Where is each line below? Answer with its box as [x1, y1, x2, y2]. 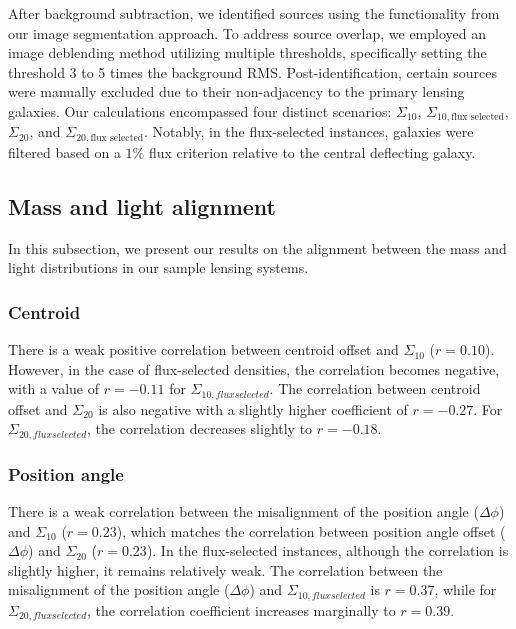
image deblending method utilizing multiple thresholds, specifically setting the [8, 42, 487, 63]
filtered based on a [8, 141, 121, 162]
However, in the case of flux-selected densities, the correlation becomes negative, [8, 358, 500, 379]
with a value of [8, 378, 99, 399]
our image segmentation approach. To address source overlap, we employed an [8, 22, 487, 43]
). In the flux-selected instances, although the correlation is [146, 540, 509, 561]
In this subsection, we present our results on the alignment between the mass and [8, 237, 507, 258]
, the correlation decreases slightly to [87, 418, 313, 439]
